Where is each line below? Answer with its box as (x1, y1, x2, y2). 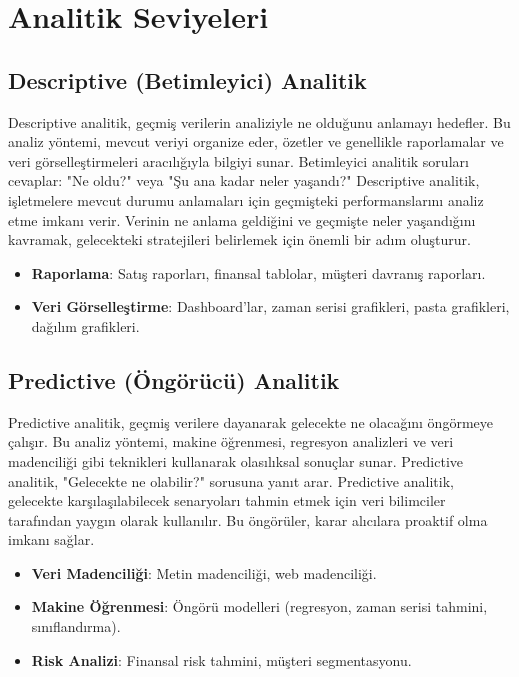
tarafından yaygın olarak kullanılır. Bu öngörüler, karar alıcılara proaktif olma (8, 509, 488, 530)
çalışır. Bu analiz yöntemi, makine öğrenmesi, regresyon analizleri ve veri (8, 431, 454, 452)
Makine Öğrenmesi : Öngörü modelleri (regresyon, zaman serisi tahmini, (31, 596, 488, 617)
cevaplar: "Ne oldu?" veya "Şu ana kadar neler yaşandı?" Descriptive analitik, (8, 170, 480, 191)
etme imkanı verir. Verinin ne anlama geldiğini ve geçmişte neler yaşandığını (8, 209, 476, 230)
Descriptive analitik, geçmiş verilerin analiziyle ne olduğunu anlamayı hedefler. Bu (8, 111, 511, 132)
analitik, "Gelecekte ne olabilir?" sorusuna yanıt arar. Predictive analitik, (8, 470, 454, 491)
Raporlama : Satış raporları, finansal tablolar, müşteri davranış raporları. (31, 262, 486, 283)
